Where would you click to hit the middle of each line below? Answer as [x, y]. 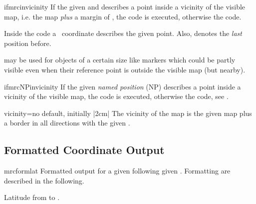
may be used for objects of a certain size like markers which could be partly [120, 60]
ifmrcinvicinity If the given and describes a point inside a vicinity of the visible [125, 6]
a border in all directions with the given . [67, 123]
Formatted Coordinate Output [84, 150]
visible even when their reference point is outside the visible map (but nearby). [125, 69]
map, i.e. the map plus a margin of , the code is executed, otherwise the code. [123, 16]
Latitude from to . [32, 197]
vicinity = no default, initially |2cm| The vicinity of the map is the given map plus [128, 113]
